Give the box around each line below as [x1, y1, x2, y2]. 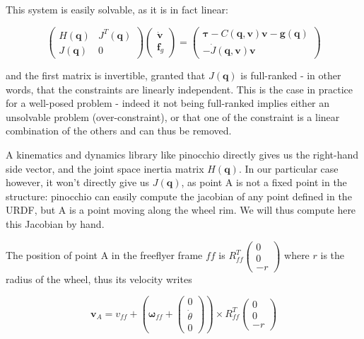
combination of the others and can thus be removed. [6, 123, 232, 138]
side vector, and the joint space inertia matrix [6, 161, 204, 176]
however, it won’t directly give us [6, 175, 150, 190]
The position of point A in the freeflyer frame [6, 248, 203, 263]
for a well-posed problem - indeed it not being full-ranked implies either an [6, 96, 330, 110]
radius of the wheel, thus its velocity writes [6, 271, 192, 286]
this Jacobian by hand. [6, 216, 105, 231]
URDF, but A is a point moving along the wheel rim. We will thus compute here [6, 202, 356, 217]
